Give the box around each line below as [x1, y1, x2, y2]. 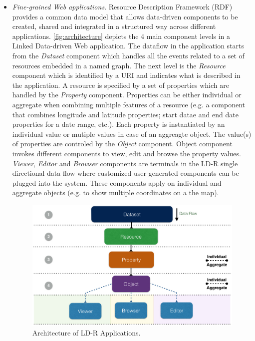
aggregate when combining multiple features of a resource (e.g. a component [12, 99, 245, 109]
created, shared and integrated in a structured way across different [12, 21, 216, 31]
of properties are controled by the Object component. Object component [12, 138, 233, 149]
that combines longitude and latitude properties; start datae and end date [12, 109, 239, 119]
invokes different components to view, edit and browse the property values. [12, 148, 241, 158]
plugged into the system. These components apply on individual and [12, 177, 222, 188]
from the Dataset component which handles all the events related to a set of [12, 50, 245, 60]
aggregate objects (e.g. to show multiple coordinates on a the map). [12, 187, 219, 198]
